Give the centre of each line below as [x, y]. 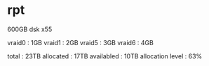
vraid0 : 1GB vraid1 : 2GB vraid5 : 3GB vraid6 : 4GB [81, 42]
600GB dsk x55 [30, 29]
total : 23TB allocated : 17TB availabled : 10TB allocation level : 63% [105, 56]
